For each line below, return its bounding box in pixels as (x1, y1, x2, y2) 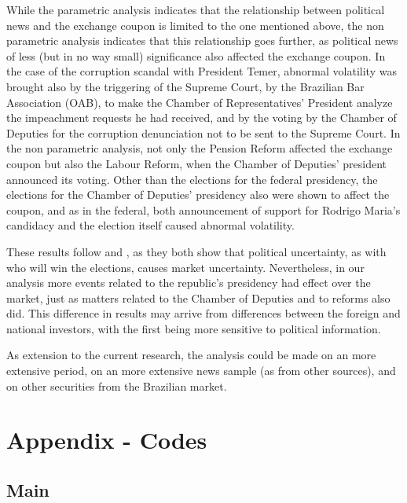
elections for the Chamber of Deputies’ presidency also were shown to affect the (6, 186, 390, 203)
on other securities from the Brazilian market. (6, 377, 227, 394)
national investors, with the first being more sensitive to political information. (6, 320, 381, 336)
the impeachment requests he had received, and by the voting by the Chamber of (6, 109, 397, 126)
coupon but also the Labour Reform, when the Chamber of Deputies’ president (6, 155, 387, 171)
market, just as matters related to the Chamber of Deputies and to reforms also (6, 289, 390, 306)
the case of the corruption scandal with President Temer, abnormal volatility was (6, 63, 397, 79)
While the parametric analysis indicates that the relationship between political (6, 2, 385, 17)
